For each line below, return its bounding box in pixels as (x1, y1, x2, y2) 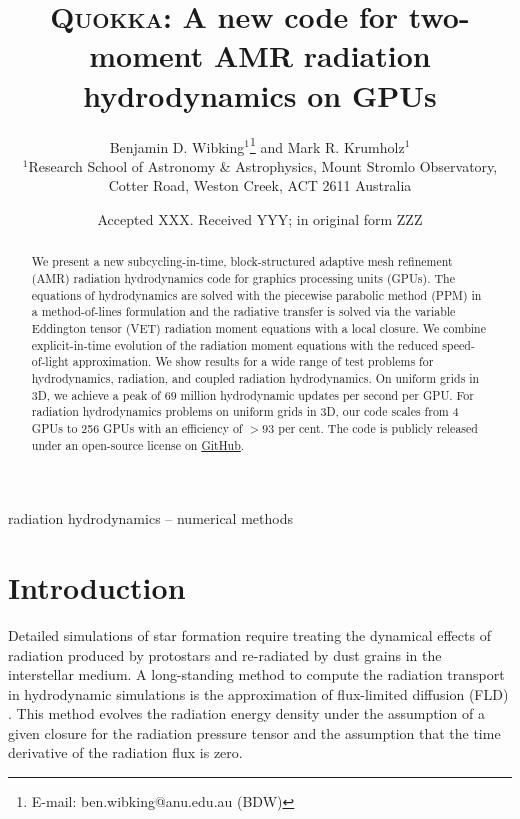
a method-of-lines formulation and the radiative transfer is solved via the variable (31, 303, 456, 320)
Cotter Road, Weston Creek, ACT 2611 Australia (108, 175, 412, 196)
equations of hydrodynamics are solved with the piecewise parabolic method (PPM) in (31, 286, 482, 303)
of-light (31, 353, 69, 370)
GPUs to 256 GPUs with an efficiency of (31, 419, 243, 436)
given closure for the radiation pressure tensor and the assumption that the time (8, 722, 501, 743)
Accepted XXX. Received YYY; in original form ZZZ (97, 208, 423, 229)
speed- (442, 336, 475, 353)
